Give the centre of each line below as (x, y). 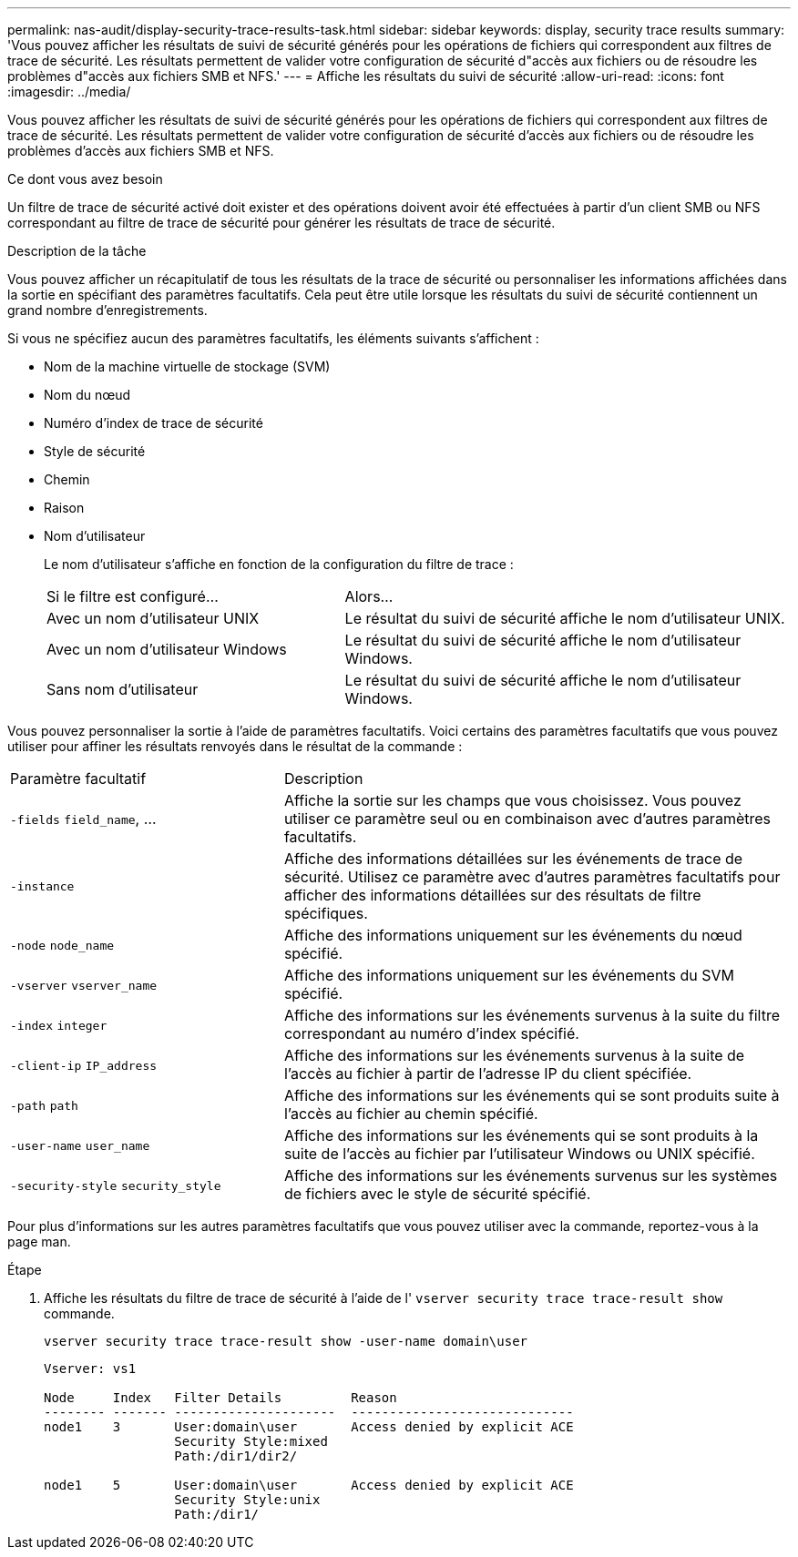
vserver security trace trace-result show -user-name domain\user (286, 1341)
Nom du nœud (87, 395)
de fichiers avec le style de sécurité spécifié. (437, 1194)
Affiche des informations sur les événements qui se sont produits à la (521, 1135)
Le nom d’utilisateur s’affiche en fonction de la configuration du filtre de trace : (279, 564)
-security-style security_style (116, 1186)
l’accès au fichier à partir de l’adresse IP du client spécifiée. (488, 1074)
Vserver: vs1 (90, 1369)
